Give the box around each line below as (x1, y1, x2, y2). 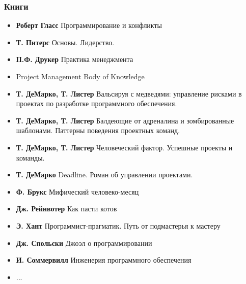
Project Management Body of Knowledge (16, 71, 145, 81)
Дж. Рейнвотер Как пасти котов (16, 203, 117, 214)
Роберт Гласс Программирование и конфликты (16, 20, 162, 30)
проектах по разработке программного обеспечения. (16, 98, 177, 109)
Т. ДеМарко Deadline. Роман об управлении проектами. (16, 169, 193, 180)
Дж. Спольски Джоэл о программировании (16, 237, 152, 248)
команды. (16, 152, 45, 163)
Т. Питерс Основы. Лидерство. (16, 37, 115, 47)
